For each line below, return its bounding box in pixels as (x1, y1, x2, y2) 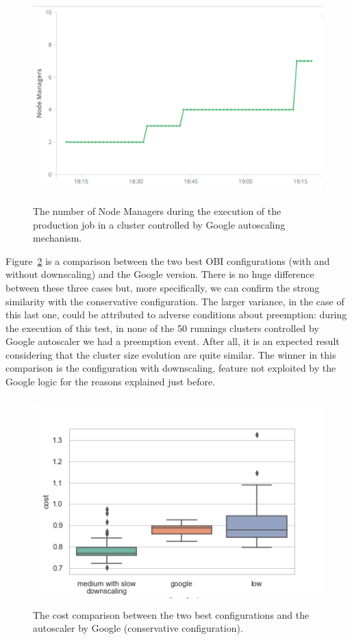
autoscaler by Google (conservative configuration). (33, 621, 243, 635)
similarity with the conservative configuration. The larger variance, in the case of (5, 294, 344, 308)
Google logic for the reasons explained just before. (5, 374, 216, 389)
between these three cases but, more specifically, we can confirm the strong (5, 280, 320, 294)
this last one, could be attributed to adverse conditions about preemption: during (5, 307, 347, 322)
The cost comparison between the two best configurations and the (33, 607, 310, 622)
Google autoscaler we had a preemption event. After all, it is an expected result (5, 334, 340, 348)
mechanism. (33, 231, 82, 245)
